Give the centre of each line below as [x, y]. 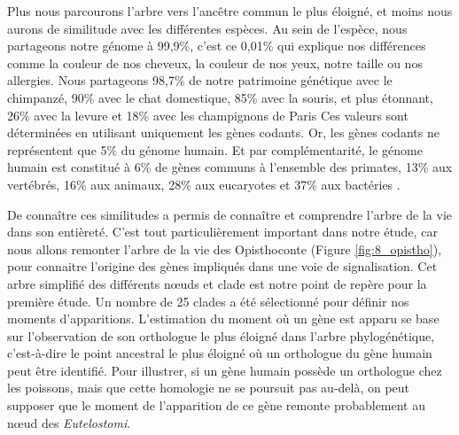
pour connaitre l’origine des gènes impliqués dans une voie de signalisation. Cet [222, 266]
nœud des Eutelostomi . [69, 422]
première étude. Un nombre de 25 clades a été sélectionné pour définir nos [208, 301]
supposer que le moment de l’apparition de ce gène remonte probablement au [217, 405]
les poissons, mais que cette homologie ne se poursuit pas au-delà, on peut [209, 388]
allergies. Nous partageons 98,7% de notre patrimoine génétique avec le [200, 80]
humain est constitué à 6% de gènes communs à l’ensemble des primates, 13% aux [230, 167]
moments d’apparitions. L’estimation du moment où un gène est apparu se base [223, 318]
